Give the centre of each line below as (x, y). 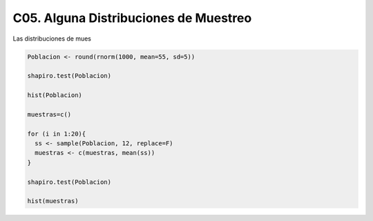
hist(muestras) (53, 201)
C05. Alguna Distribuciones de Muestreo (132, 18)
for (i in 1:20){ (57, 134)
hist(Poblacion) (55, 95)
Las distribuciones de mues (52, 39)
